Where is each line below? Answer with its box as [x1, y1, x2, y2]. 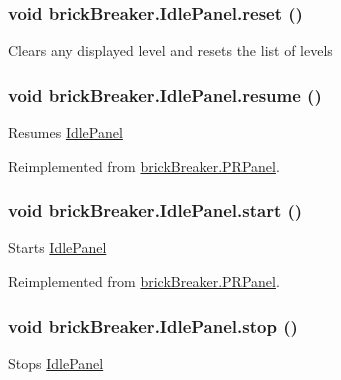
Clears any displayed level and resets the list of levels [8, 40, 333, 61]
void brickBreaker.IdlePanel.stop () [8, 313, 298, 338]
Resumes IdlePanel [8, 122, 123, 143]
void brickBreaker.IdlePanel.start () [8, 198, 303, 223]
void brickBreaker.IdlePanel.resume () [8, 82, 322, 107]
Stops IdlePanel [8, 352, 104, 373]
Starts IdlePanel [8, 237, 107, 258]
